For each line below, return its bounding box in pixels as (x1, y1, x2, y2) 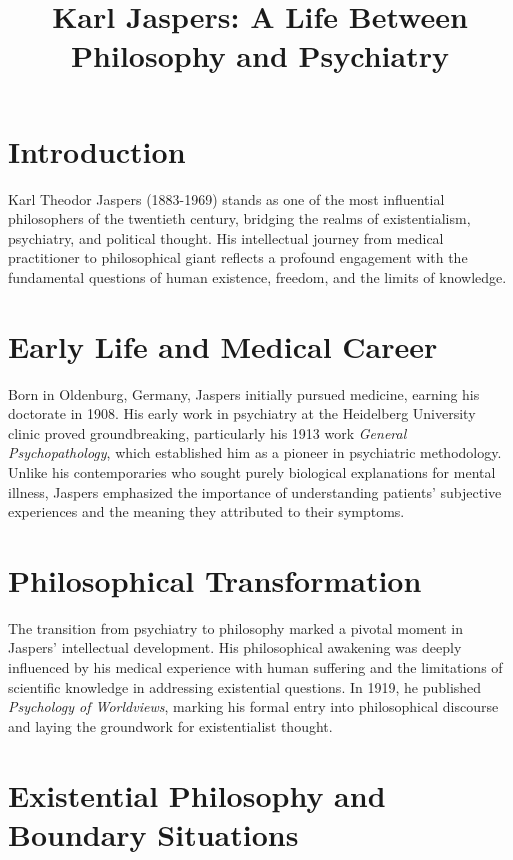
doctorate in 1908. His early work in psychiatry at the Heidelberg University (8, 403, 476, 424)
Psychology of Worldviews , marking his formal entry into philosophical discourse (8, 696, 499, 717)
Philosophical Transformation (8, 559, 422, 600)
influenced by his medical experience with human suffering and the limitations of (8, 657, 503, 678)
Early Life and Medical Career (8, 325, 438, 366)
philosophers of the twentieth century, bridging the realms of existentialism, (8, 208, 471, 229)
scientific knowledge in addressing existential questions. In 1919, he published (8, 676, 482, 697)
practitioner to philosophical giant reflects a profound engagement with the (8, 247, 468, 268)
